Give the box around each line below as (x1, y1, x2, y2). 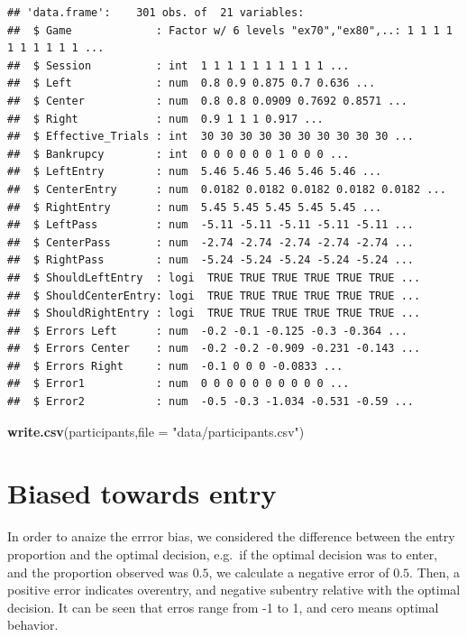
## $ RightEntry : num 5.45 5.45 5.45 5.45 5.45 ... (7, 200, 382, 214)
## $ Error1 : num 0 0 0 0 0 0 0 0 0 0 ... (7, 377, 350, 391)
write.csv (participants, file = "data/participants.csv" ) (7, 421, 305, 440)
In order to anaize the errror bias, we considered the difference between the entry (7, 527, 455, 546)
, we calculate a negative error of (208, 562, 389, 581)
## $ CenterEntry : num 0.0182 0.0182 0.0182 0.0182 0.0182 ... (7, 182, 446, 196)
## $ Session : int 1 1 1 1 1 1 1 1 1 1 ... (7, 59, 350, 72)
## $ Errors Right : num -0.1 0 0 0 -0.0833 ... (7, 359, 343, 373)
